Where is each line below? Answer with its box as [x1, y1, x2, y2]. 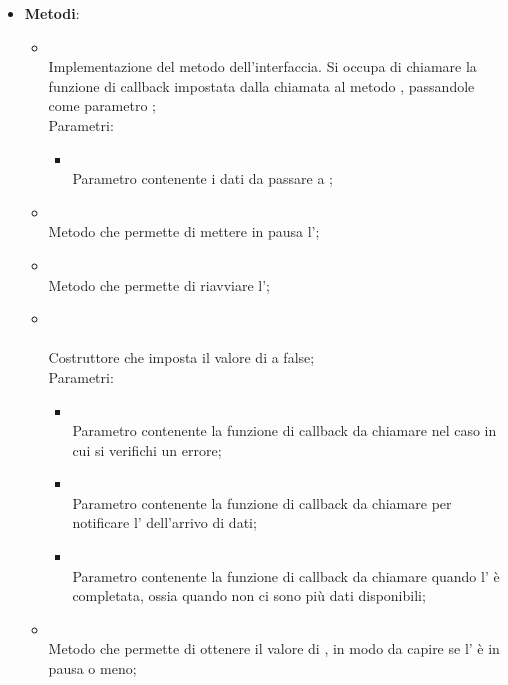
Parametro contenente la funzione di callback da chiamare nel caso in [72, 420, 497, 441]
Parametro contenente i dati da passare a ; [72, 168, 333, 189]
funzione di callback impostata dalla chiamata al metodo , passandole [48, 75, 475, 96]
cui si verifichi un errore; [72, 439, 222, 460]
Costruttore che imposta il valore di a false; [48, 347, 315, 368]
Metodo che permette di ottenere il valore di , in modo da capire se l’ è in [48, 638, 500, 659]
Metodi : [24, 3, 80, 23]
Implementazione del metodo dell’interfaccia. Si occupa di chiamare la [48, 56, 477, 77]
